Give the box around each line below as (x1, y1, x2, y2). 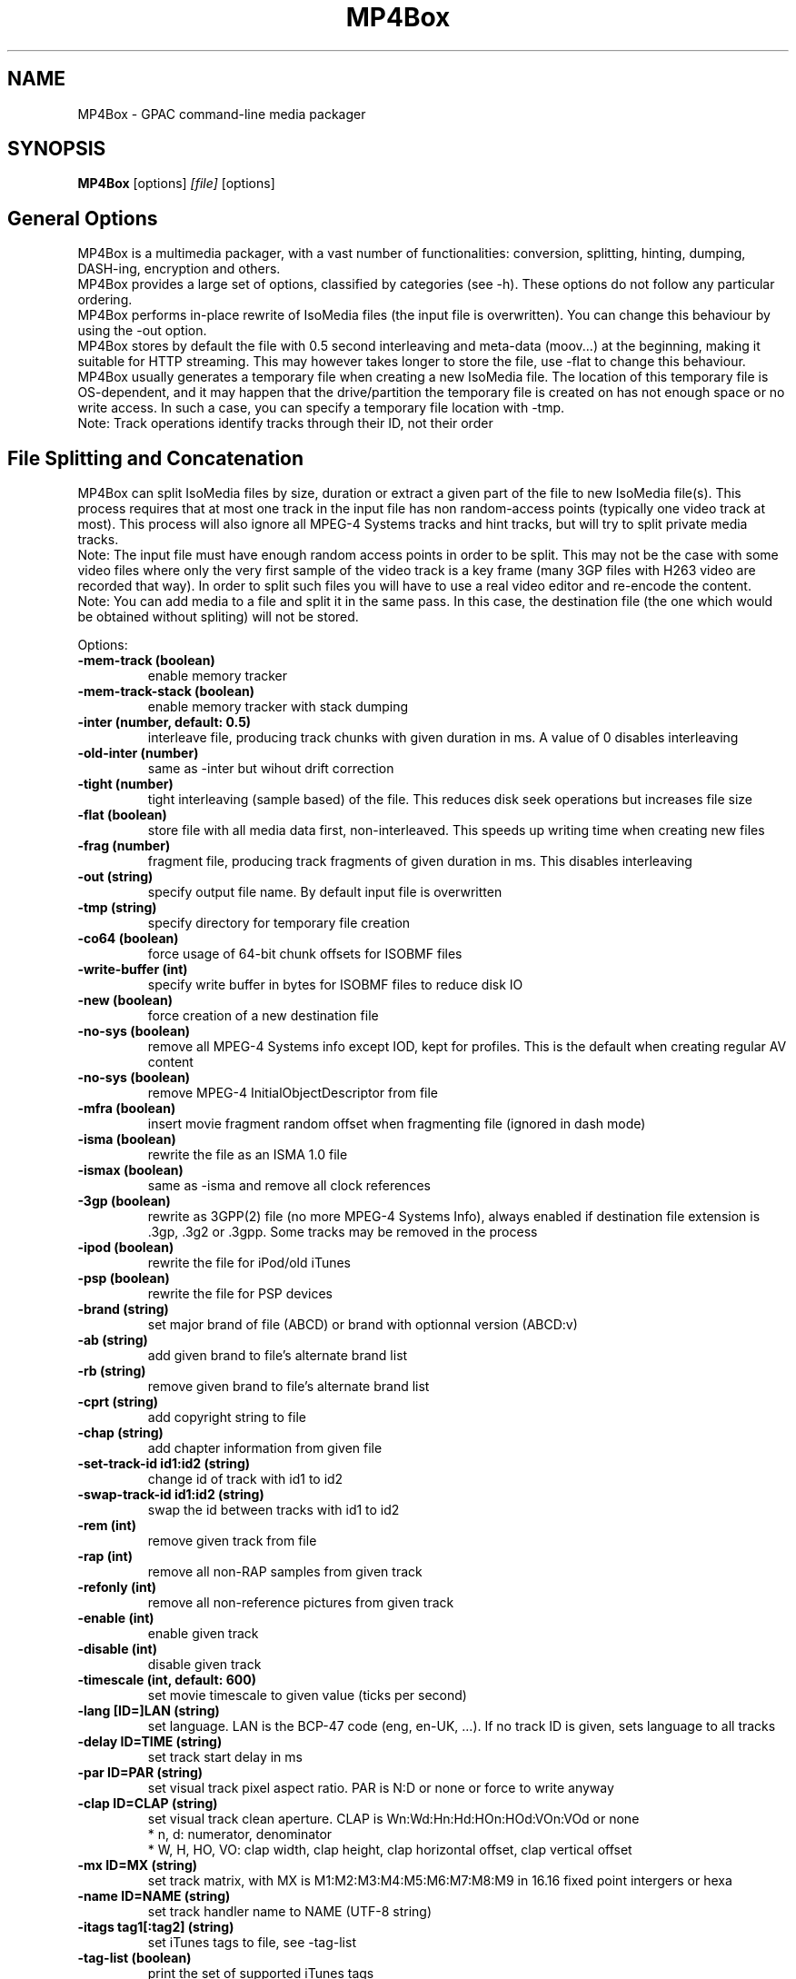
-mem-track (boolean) (77, 652, 215, 669)
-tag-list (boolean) (77, 1950, 192, 1966)
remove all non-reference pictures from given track (147, 1595, 454, 1611)
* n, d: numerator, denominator (147, 1826, 333, 1843)
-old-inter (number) (77, 745, 199, 761)
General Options (7, 206, 158, 230)
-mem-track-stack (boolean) (77, 683, 255, 700)
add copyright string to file (147, 1409, 306, 1426)
